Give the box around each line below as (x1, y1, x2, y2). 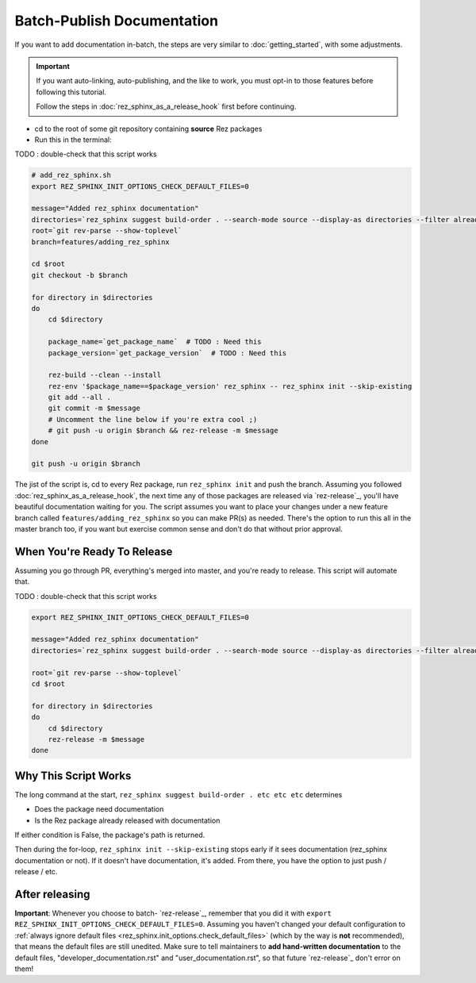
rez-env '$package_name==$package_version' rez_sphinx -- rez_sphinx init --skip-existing (48, 382, 413, 390)
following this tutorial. (36, 87, 107, 97)
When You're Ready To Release (14, 544, 173, 559)
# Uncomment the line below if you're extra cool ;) (48, 415, 258, 424)
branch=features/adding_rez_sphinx (31, 237, 170, 246)
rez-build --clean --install (48, 371, 162, 380)
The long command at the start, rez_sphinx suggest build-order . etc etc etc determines (14, 789, 343, 799)
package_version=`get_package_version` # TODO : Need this (48, 348, 287, 357)
